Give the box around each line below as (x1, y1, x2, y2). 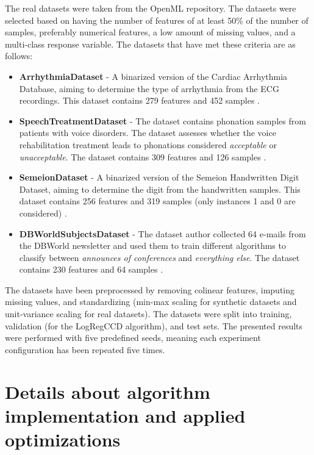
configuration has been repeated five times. (5, 343, 165, 356)
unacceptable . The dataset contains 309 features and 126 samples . (19, 150, 266, 163)
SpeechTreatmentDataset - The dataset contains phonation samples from (19, 114, 306, 127)
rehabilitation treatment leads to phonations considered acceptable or (19, 138, 277, 151)
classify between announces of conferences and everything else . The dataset (19, 251, 300, 263)
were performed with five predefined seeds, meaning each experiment (5, 331, 261, 344)
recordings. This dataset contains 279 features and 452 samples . (19, 94, 260, 107)
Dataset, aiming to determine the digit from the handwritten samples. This (19, 182, 301, 195)
